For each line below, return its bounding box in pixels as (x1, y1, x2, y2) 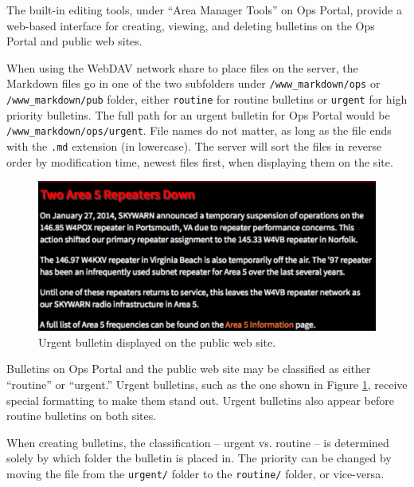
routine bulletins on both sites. (6, 407, 157, 424)
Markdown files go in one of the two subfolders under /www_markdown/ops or (6, 75, 381, 92)
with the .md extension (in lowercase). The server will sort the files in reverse (6, 137, 382, 154)
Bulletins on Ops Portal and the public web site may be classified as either (6, 360, 371, 377)
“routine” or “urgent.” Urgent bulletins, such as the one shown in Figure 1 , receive (6, 375, 408, 392)
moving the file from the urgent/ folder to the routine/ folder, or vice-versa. (6, 465, 385, 481)
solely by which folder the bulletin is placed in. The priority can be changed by (6, 450, 392, 466)
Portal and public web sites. (6, 33, 143, 49)
